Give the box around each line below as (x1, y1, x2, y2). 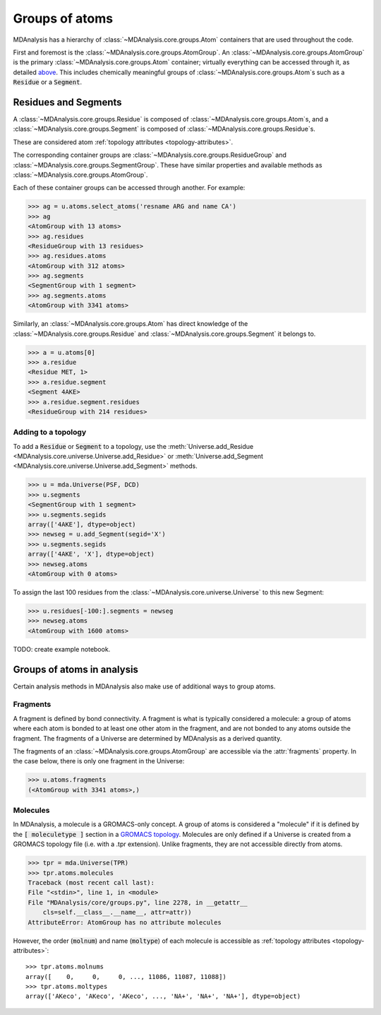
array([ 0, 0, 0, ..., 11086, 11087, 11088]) (25, 973, 227, 980)
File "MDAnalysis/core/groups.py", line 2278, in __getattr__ (28, 898, 248, 906)
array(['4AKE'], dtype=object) (28, 520, 137, 529)
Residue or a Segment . (13, 78, 83, 86)
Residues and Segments (13, 96, 123, 108)
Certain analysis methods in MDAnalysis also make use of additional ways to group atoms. (13, 682, 276, 691)
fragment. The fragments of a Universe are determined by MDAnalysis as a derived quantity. (13, 734, 282, 742)
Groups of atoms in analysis (13, 663, 139, 675)
